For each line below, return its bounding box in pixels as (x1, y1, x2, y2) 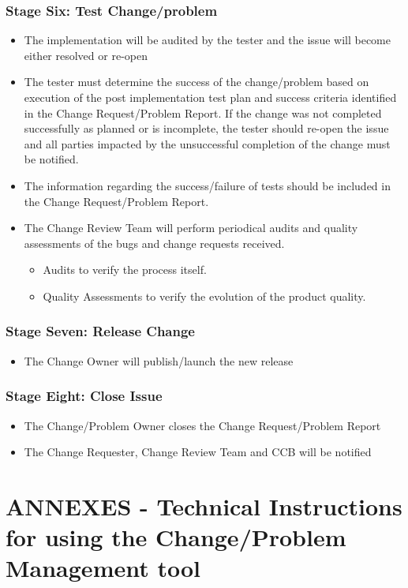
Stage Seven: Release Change (6, 321, 195, 341)
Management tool (6, 552, 200, 584)
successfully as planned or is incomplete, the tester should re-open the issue (24, 120, 389, 137)
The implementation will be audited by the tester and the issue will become (24, 32, 391, 48)
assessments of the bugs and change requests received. (24, 234, 285, 251)
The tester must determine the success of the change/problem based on (24, 73, 369, 90)
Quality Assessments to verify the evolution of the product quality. (43, 287, 366, 304)
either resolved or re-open (24, 47, 148, 63)
